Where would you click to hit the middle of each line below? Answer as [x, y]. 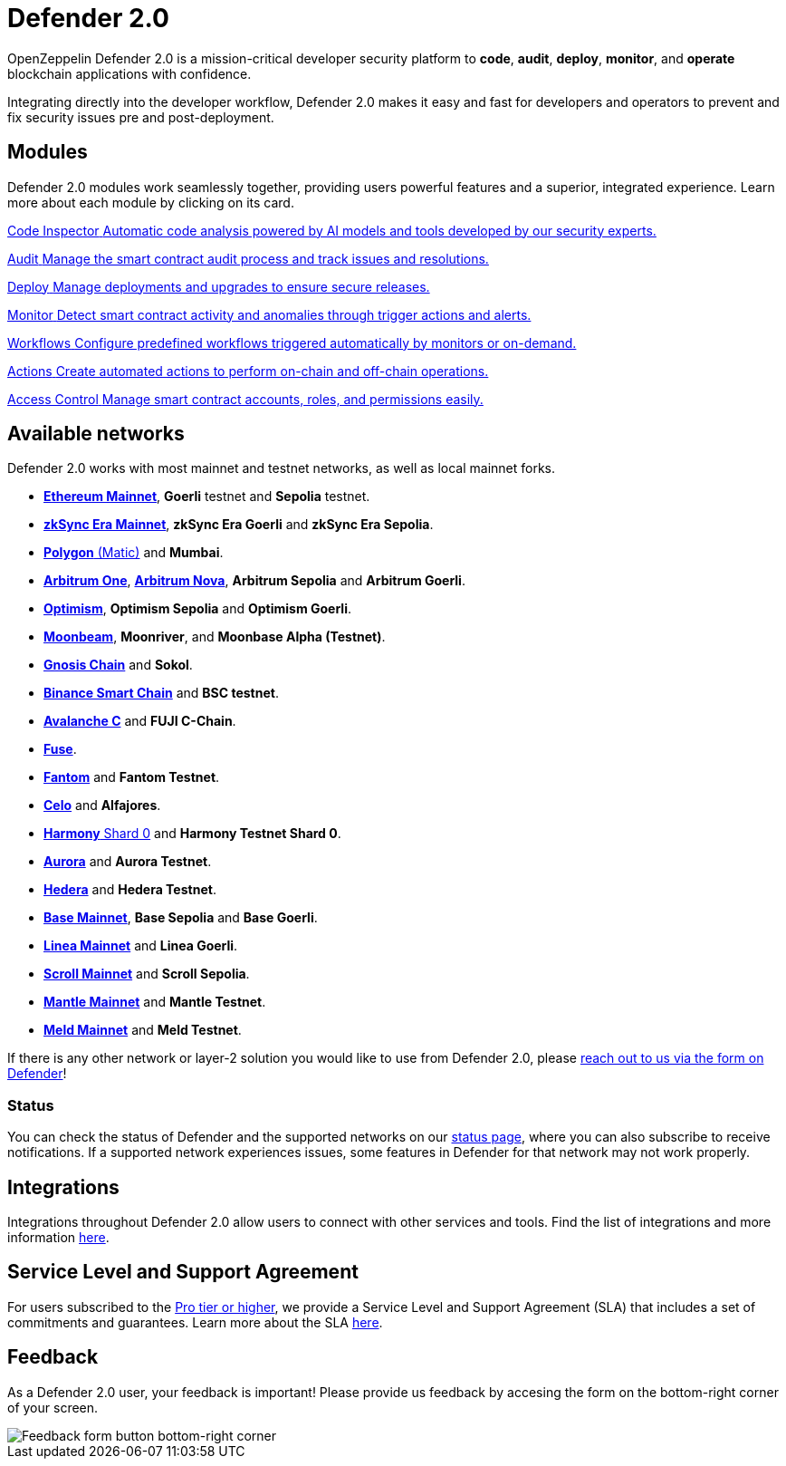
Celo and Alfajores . [102, 805]
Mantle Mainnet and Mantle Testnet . [155, 1002]
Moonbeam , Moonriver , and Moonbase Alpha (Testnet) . [215, 637]
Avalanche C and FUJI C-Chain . [140, 721]
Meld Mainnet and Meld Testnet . [143, 1030]
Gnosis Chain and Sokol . [118, 665]
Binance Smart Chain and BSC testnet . [161, 693]
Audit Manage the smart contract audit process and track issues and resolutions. [248, 258]
